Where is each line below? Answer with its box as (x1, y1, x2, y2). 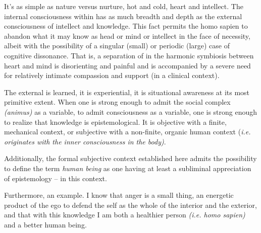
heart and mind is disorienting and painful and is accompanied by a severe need (4, 60, 251, 70)
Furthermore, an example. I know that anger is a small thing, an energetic (4, 190, 234, 200)
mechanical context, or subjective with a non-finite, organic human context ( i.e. (4, 126, 251, 137)
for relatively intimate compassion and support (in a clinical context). (4, 70, 220, 81)
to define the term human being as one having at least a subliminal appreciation (4, 163, 251, 173)
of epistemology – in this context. (4, 173, 107, 183)
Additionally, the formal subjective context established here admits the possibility (4, 153, 257, 164)
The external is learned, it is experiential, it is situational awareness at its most (4, 87, 250, 97)
